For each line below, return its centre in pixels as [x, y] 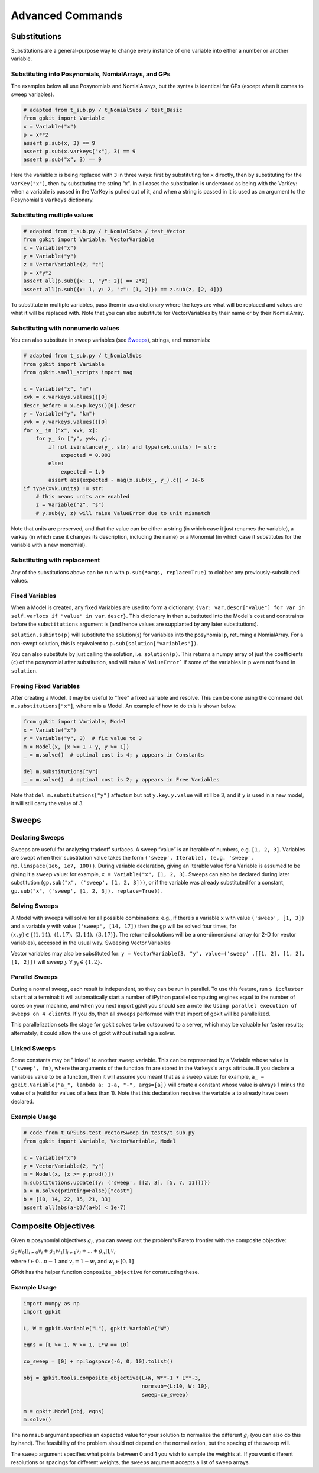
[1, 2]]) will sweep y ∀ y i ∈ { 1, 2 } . [57, 962]
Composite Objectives [53, 1226]
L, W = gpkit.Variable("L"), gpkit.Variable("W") [97, 1328]
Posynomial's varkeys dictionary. [52, 200]
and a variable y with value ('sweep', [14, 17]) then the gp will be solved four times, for [124, 926]
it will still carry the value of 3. [47, 803]
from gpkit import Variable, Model [75, 722]
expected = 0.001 [86, 455]
